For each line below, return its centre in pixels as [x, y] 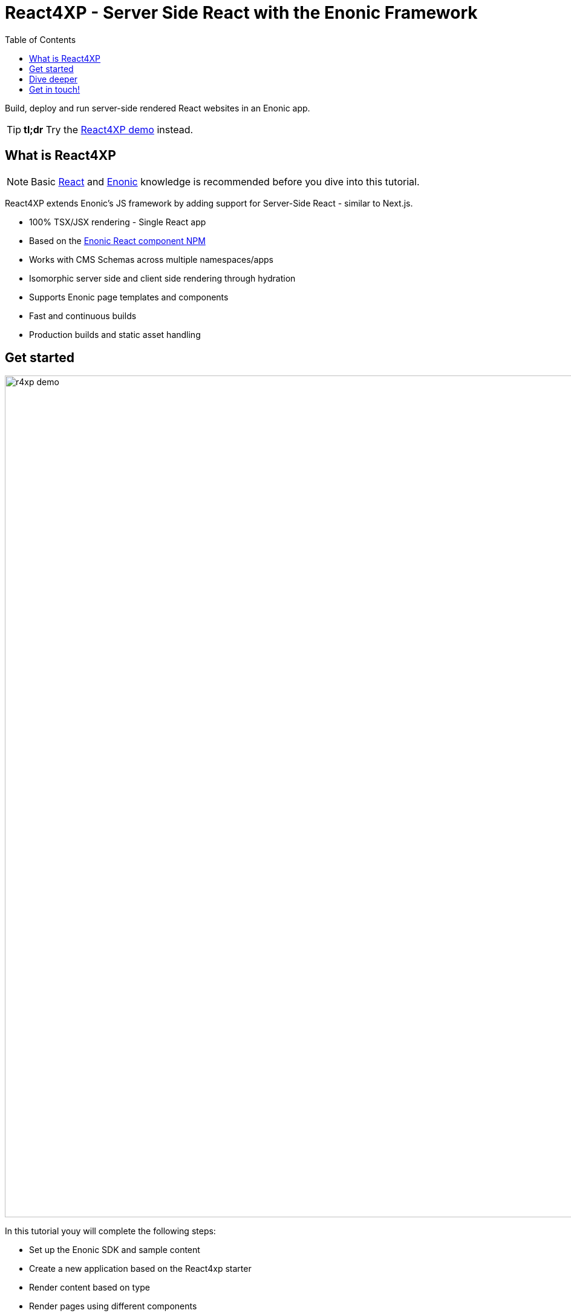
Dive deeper [54, 79]
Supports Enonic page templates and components [129, 297]
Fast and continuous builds [83, 316]
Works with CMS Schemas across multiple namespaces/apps [151, 259]
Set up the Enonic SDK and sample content [115, 1250]
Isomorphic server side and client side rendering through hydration [162, 278]
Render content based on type [90, 1288]
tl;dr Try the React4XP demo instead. [109, 129]
